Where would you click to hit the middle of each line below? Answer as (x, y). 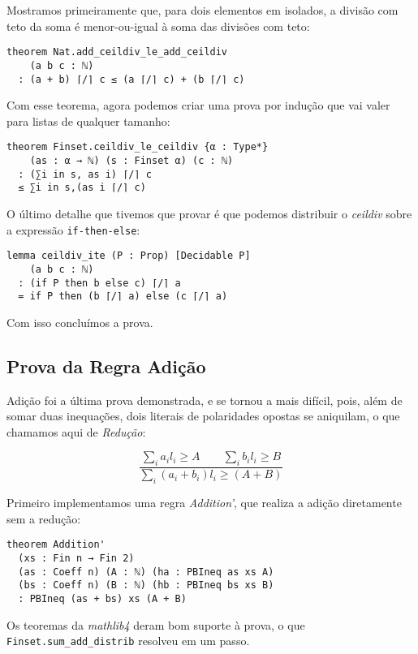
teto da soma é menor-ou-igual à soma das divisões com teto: (158, 26)
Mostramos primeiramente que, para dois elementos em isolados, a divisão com (203, 10)
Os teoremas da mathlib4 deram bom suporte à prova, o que (156, 624)
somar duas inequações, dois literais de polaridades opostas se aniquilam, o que (203, 416)
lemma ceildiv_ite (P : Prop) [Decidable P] (129, 256)
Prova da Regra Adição (106, 366)
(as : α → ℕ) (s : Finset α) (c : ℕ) (131, 161)
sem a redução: (44, 518)
